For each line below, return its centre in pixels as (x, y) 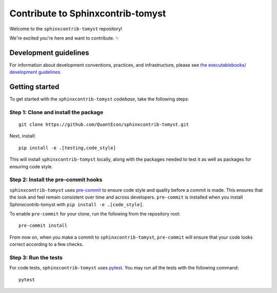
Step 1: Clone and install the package (56, 112)
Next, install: (23, 136)
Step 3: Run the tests (36, 258)
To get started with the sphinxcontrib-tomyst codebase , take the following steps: (99, 99)
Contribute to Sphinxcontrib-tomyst (88, 13)
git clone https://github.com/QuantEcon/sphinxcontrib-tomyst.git (104, 125)
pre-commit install (43, 226)
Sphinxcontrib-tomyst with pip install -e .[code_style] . (77, 204)
